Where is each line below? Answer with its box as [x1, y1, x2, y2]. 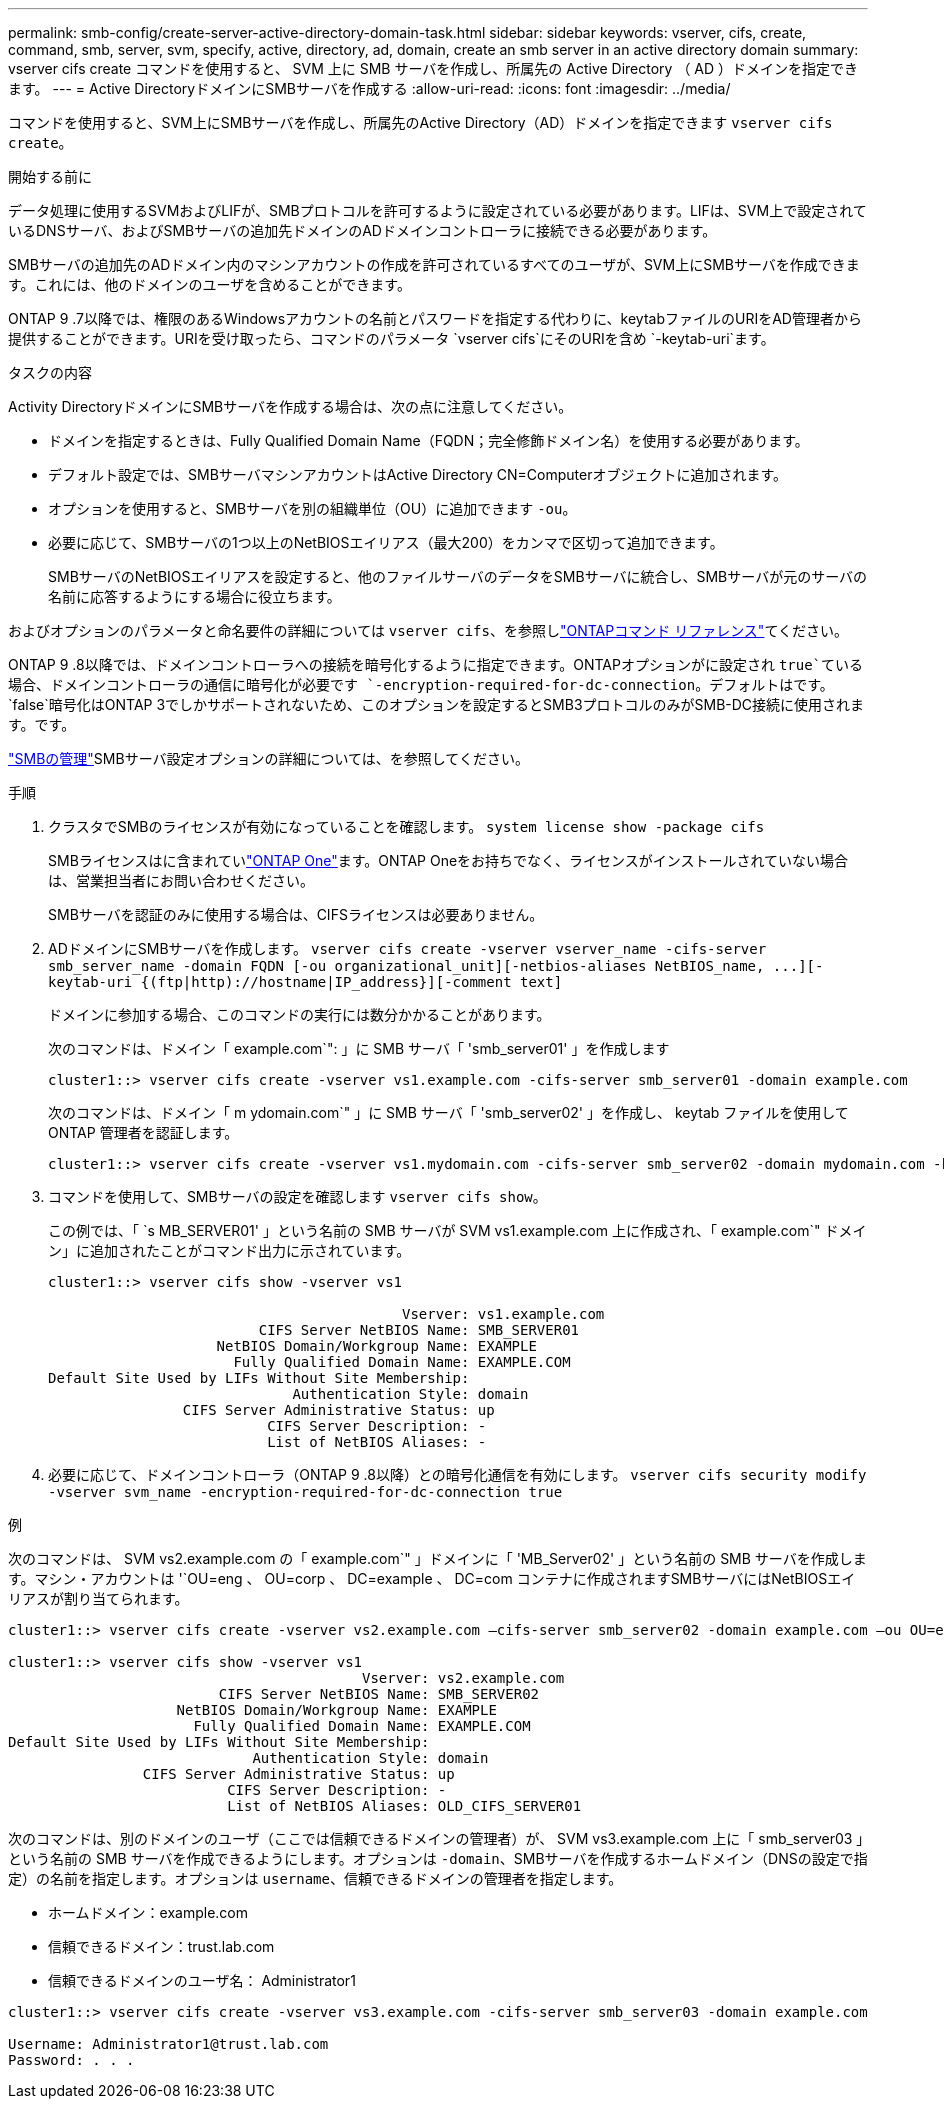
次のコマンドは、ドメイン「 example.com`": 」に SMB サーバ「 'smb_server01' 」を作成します [48, 1040, 670, 1057]
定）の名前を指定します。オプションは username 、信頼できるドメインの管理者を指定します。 [8, 1870, 623, 1887]
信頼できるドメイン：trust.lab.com [48, 1938, 275, 1955]
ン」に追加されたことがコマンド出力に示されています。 [48, 1242, 411, 1259]
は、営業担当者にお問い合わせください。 [48, 872, 314, 889]
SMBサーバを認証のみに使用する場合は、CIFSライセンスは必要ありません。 [48, 906, 544, 923]
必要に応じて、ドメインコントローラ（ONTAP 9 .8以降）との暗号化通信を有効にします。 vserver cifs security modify [48, 1466, 867, 1483]
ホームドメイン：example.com [48, 1904, 249, 1921]
